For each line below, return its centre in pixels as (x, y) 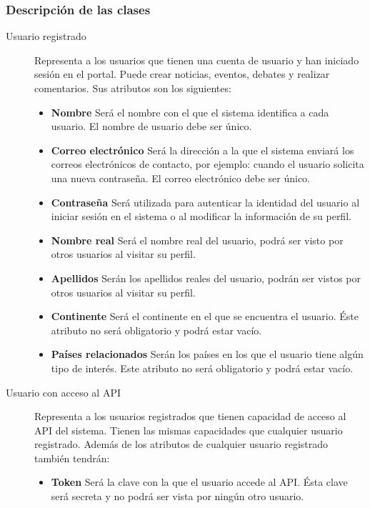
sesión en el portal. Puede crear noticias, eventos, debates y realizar (182, 74)
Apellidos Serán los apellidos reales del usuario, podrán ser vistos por (206, 278)
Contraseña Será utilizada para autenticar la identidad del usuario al (205, 202)
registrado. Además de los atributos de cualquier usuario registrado (181, 444)
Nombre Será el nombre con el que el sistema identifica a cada (190, 112)
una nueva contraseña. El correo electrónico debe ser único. (180, 178)
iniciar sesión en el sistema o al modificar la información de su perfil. (201, 216)
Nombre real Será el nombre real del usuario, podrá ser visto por (197, 240)
